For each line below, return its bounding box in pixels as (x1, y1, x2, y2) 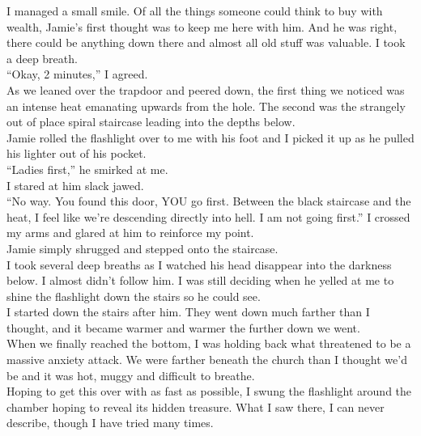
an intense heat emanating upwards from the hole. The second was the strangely (6, 97, 406, 114)
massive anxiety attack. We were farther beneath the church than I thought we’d (6, 351, 407, 368)
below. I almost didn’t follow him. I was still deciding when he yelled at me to (6, 272, 394, 289)
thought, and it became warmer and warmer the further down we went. (6, 319, 360, 336)
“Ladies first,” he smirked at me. (6, 160, 168, 177)
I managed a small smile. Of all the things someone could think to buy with (6, 2, 383, 19)
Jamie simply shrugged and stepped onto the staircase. (6, 239, 279, 256)
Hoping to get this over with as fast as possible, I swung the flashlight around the (6, 383, 412, 400)
